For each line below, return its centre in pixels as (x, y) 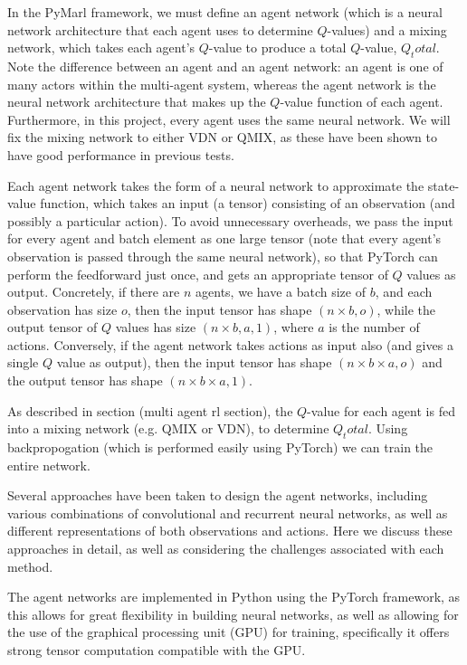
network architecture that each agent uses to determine (160, 29)
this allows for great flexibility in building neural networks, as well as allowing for (233, 614)
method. (30, 566)
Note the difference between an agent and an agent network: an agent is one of (225, 66)
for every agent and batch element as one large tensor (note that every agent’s (224, 238)
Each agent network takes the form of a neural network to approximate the (216, 185)
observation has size (62, 309)
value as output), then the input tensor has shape (194, 362)
